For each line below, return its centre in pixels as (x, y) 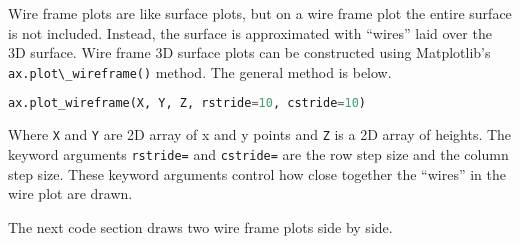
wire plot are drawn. (70, 193)
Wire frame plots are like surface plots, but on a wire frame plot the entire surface (260, 13)
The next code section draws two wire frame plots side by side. (200, 226)
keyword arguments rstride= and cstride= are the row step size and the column (258, 153)
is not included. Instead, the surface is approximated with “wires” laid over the (250, 32)
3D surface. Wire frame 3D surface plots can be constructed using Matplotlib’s (249, 52)
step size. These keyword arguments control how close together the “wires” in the (257, 173)
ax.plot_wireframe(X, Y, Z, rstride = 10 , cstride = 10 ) (187, 103)
